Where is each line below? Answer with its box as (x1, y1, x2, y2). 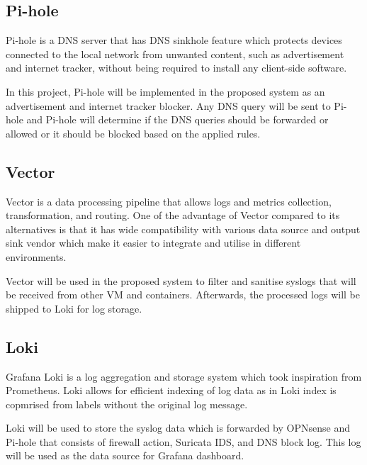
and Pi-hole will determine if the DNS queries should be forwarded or (26, 112, 329, 127)
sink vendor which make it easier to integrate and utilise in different (6, 235, 301, 250)
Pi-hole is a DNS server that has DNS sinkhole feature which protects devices (6, 33, 342, 47)
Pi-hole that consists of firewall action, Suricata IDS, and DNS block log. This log (6, 434, 361, 449)
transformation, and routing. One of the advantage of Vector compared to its (6, 208, 340, 223)
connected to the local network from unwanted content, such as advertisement (6, 46, 344, 61)
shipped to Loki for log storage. (6, 301, 142, 315)
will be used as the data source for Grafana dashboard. (6, 448, 244, 463)
